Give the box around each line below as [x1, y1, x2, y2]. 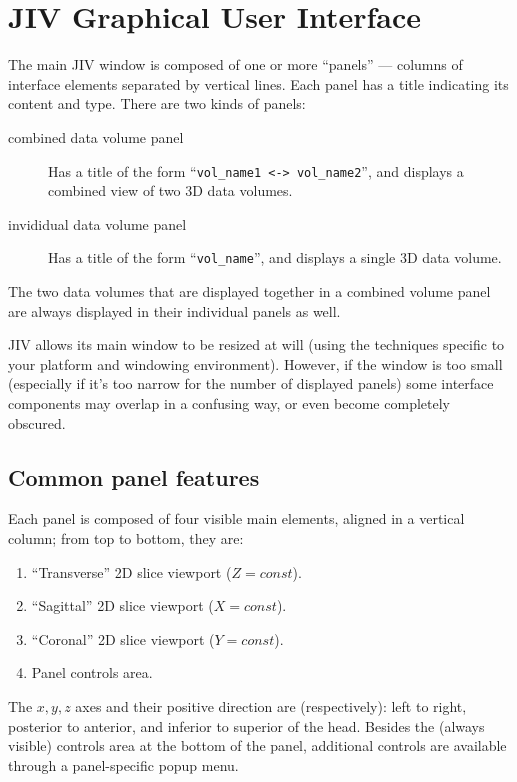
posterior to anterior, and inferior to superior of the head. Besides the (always [8, 715, 485, 736]
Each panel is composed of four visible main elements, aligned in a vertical [8, 508, 465, 529]
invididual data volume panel [8, 213, 187, 234]
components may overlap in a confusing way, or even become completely [8, 392, 450, 413]
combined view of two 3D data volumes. [48, 180, 293, 201]
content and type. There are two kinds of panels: [8, 93, 306, 114]
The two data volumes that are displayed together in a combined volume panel [8, 281, 491, 301]
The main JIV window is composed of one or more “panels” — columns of [8, 54, 463, 75]
